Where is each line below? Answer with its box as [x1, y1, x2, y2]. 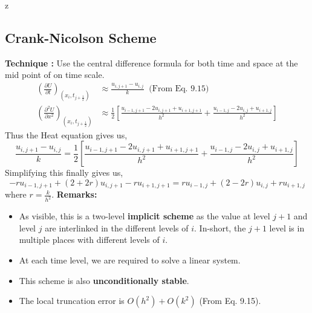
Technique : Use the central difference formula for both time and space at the [5, 56, 298, 69]
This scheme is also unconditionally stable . [19, 274, 189, 286]
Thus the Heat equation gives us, [5, 128, 128, 141]
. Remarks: [51, 188, 97, 201]
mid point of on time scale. [5, 68, 105, 81]
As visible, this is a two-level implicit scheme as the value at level [19, 210, 270, 222]
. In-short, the [194, 221, 246, 234]
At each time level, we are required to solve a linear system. [19, 254, 241, 266]
